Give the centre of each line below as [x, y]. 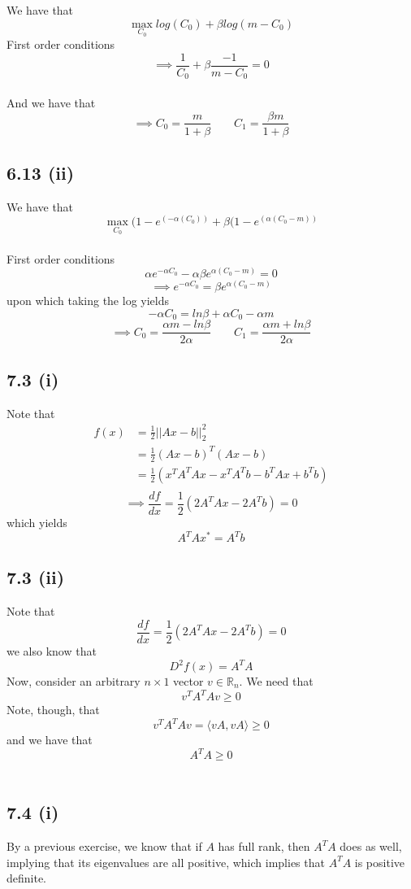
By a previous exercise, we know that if [104, 846]
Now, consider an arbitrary [74, 681]
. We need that [276, 681]
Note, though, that [53, 710]
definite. [27, 878]
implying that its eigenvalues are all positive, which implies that [166, 862]
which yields [37, 522]
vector [188, 681]
